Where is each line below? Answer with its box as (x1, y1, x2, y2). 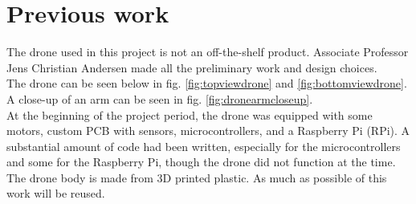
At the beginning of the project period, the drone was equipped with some (6, 106, 373, 123)
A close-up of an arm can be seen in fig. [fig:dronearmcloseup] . (6, 90, 313, 107)
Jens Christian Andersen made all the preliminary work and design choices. (6, 59, 377, 75)
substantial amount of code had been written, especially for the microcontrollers (6, 137, 401, 154)
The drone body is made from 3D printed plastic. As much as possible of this (6, 169, 387, 186)
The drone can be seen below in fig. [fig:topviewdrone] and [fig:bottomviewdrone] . (6, 75, 407, 92)
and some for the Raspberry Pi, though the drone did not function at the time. (6, 153, 396, 170)
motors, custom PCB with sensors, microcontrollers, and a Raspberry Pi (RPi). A (6, 122, 410, 139)
